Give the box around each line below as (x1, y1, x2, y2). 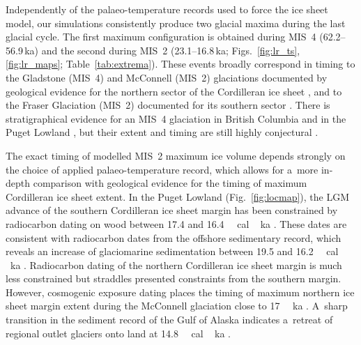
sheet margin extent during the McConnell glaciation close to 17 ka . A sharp (6, 298, 348, 313)
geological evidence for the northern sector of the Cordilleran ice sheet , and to (6, 84, 342, 98)
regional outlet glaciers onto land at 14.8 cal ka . (6, 325, 231, 340)
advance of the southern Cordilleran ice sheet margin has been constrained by (6, 203, 338, 217)
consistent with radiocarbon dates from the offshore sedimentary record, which (6, 230, 341, 245)
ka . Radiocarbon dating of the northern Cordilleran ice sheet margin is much (10, 257, 342, 272)
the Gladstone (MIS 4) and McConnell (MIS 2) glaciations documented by (6, 70, 328, 84)
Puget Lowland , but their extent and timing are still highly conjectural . (6, 125, 318, 139)
